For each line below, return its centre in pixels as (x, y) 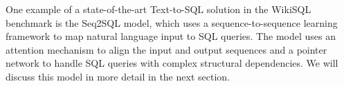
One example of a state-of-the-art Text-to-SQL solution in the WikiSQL (159, 9)
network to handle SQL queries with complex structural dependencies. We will (172, 63)
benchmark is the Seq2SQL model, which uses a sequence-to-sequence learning (172, 22)
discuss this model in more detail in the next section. (118, 76)
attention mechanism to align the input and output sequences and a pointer (166, 49)
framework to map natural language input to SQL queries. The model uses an (171, 36)
